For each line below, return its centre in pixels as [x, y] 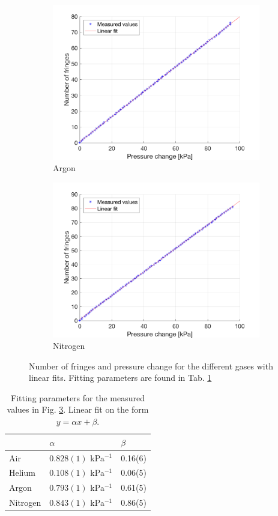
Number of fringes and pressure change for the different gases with [151, 366]
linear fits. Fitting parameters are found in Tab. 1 [120, 378]
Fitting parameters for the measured [78, 397]
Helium [22, 472]
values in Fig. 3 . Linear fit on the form [78, 409]
